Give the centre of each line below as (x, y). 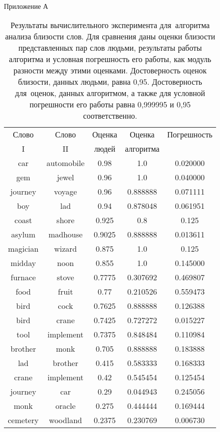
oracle (65, 405)
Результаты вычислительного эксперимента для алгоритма (110, 25)
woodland (65, 420)
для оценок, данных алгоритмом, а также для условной (110, 93)
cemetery (23, 420)
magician (23, 248)
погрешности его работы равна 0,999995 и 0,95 (110, 104)
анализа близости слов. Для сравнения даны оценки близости (110, 36)
